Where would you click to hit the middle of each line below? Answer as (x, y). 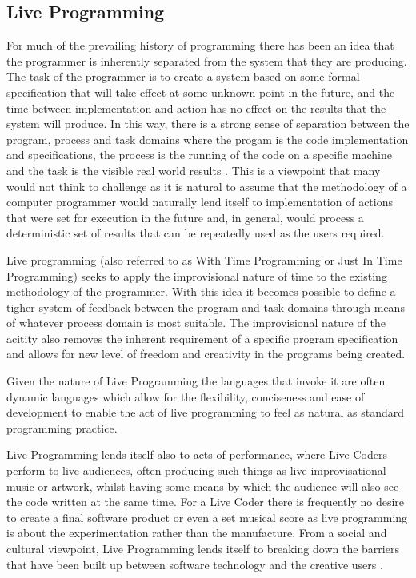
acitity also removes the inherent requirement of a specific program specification (202, 338)
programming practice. (62, 427)
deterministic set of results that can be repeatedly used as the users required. (196, 233)
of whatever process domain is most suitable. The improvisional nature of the (196, 323)
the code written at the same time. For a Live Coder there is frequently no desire (206, 502)
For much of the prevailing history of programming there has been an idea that (200, 45)
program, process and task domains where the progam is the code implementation (208, 139)
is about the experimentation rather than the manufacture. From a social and (197, 533)
